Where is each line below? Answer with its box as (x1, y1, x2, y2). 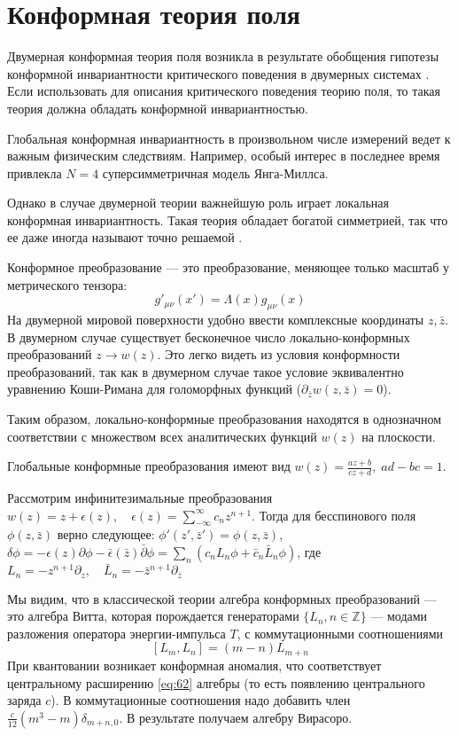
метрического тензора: (7, 275, 128, 294)
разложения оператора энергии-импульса (7, 623, 226, 642)
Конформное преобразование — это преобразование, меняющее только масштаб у (7, 258, 449, 277)
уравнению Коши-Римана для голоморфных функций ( (7, 380, 302, 398)
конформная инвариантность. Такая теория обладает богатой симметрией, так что (7, 210, 448, 229)
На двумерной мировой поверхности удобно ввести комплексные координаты (7, 310, 424, 329)
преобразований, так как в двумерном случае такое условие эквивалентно (7, 362, 404, 380)
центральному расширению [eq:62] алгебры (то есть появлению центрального (7, 673, 425, 692)
